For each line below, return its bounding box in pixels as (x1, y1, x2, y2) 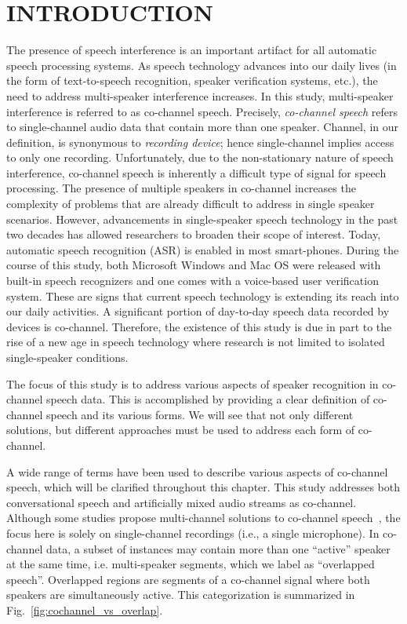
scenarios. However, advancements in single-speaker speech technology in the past (6, 210, 398, 227)
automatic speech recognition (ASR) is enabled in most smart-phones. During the (6, 241, 399, 257)
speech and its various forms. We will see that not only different (45, 406, 354, 422)
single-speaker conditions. (6, 349, 129, 365)
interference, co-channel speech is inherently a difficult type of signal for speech (6, 164, 387, 181)
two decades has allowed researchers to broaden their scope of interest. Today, (6, 226, 381, 243)
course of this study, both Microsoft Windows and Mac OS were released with (6, 257, 381, 273)
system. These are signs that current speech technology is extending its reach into (6, 287, 399, 304)
